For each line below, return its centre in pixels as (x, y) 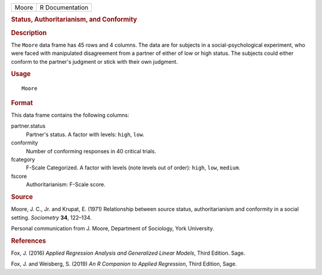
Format (22, 103)
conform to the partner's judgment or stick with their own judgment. (95, 61)
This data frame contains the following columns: (70, 115)
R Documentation (64, 7)
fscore (19, 176)
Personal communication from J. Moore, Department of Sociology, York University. (113, 228)
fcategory (23, 159)
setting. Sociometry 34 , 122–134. (51, 217)
